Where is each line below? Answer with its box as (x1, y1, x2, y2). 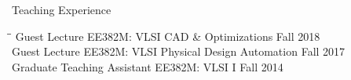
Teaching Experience (12, 2, 112, 17)
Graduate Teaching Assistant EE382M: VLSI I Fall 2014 (12, 58, 283, 75)
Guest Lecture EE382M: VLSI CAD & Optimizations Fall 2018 (15, 27, 320, 44)
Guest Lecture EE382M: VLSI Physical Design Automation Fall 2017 (12, 43, 346, 60)
